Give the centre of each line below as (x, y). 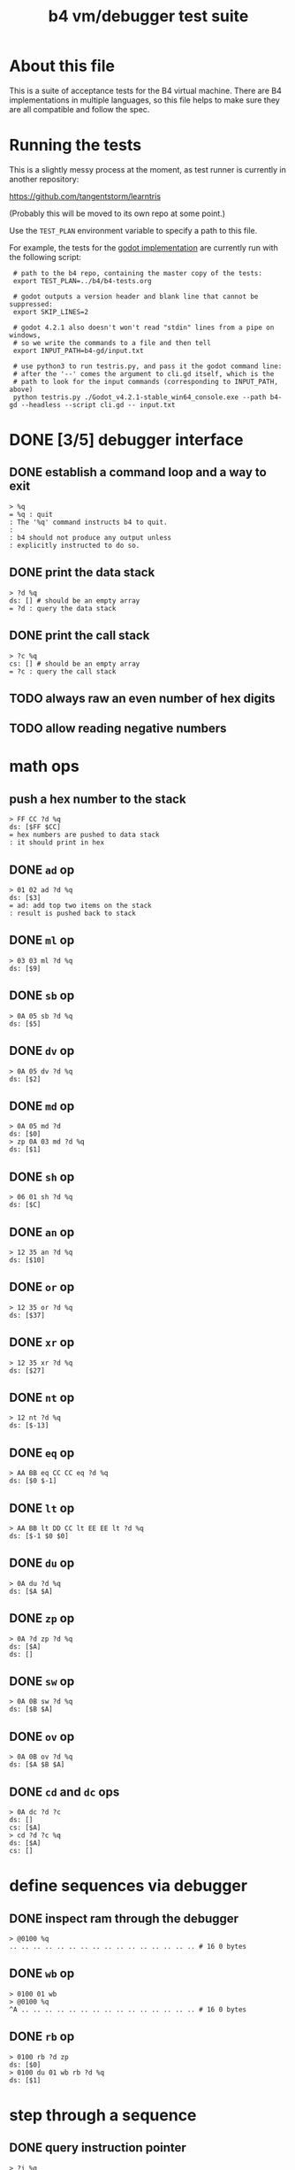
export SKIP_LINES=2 (51, 312)
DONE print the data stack (82, 573)
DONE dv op (42, 1051)
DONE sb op (42, 996)
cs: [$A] (25, 1828)
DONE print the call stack (79, 636)
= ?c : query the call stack (63, 671)
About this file (62, 66)
